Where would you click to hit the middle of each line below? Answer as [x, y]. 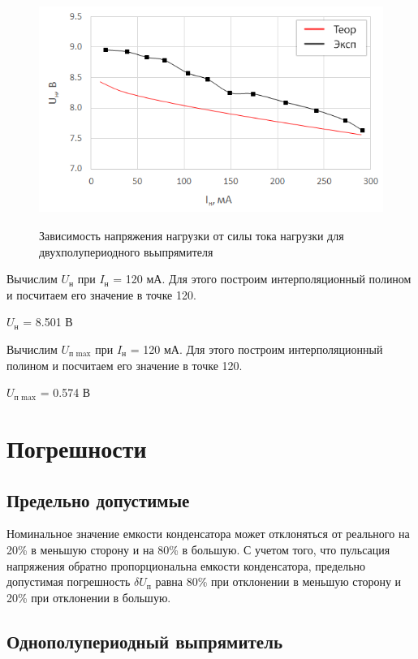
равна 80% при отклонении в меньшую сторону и [278, 581]
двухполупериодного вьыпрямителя [126, 251]
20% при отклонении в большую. [89, 597]
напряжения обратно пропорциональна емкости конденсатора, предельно [186, 565]
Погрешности [77, 448]
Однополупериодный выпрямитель [145, 641]
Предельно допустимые [98, 500]
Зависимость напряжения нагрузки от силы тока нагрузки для [192, 236]
